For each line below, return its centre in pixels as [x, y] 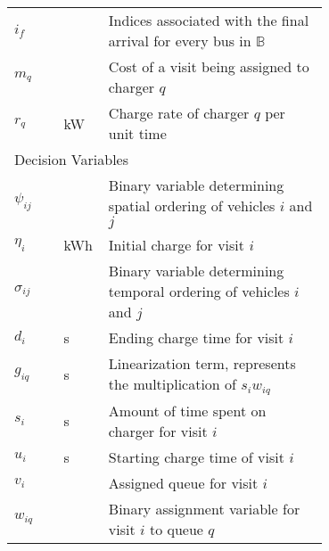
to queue [176, 529]
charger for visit [158, 431]
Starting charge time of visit [196, 456]
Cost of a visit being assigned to [209, 66]
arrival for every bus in [180, 41]
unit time [137, 133]
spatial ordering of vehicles [192, 206]
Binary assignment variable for [204, 508]
